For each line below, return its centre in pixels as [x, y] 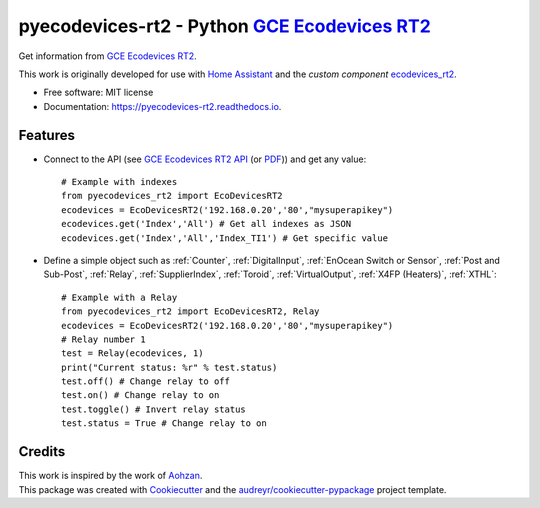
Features [46, 135]
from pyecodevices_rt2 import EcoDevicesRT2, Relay [190, 311]
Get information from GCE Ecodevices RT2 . [107, 56]
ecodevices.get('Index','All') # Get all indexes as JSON [206, 224]
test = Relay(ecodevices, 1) [132, 353]
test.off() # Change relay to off [145, 381]
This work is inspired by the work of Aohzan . [110, 476]
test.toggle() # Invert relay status [154, 409]
